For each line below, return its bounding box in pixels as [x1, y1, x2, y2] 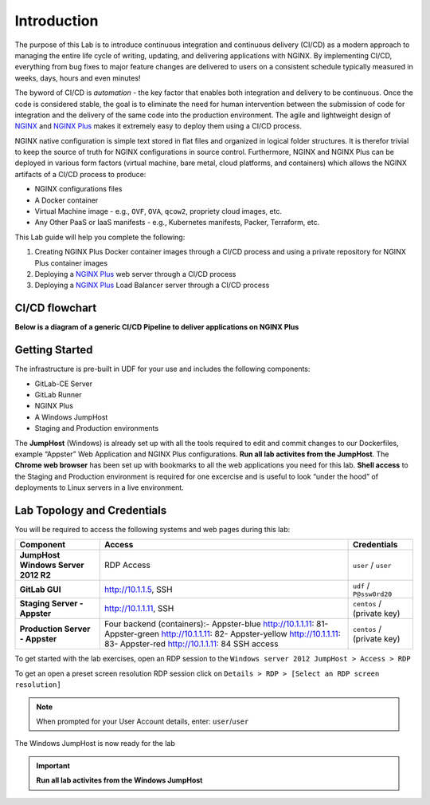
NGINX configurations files [34, 184, 123, 194]
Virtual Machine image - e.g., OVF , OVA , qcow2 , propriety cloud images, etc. [34, 207, 283, 216]
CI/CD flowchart [14, 302, 97, 315]
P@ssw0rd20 [353, 590, 393, 598]
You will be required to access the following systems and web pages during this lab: [14, 524, 291, 534]
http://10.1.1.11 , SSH [104, 603, 174, 614]
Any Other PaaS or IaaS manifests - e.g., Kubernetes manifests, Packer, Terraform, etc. [34, 218, 320, 227]
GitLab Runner [34, 389, 82, 399]
